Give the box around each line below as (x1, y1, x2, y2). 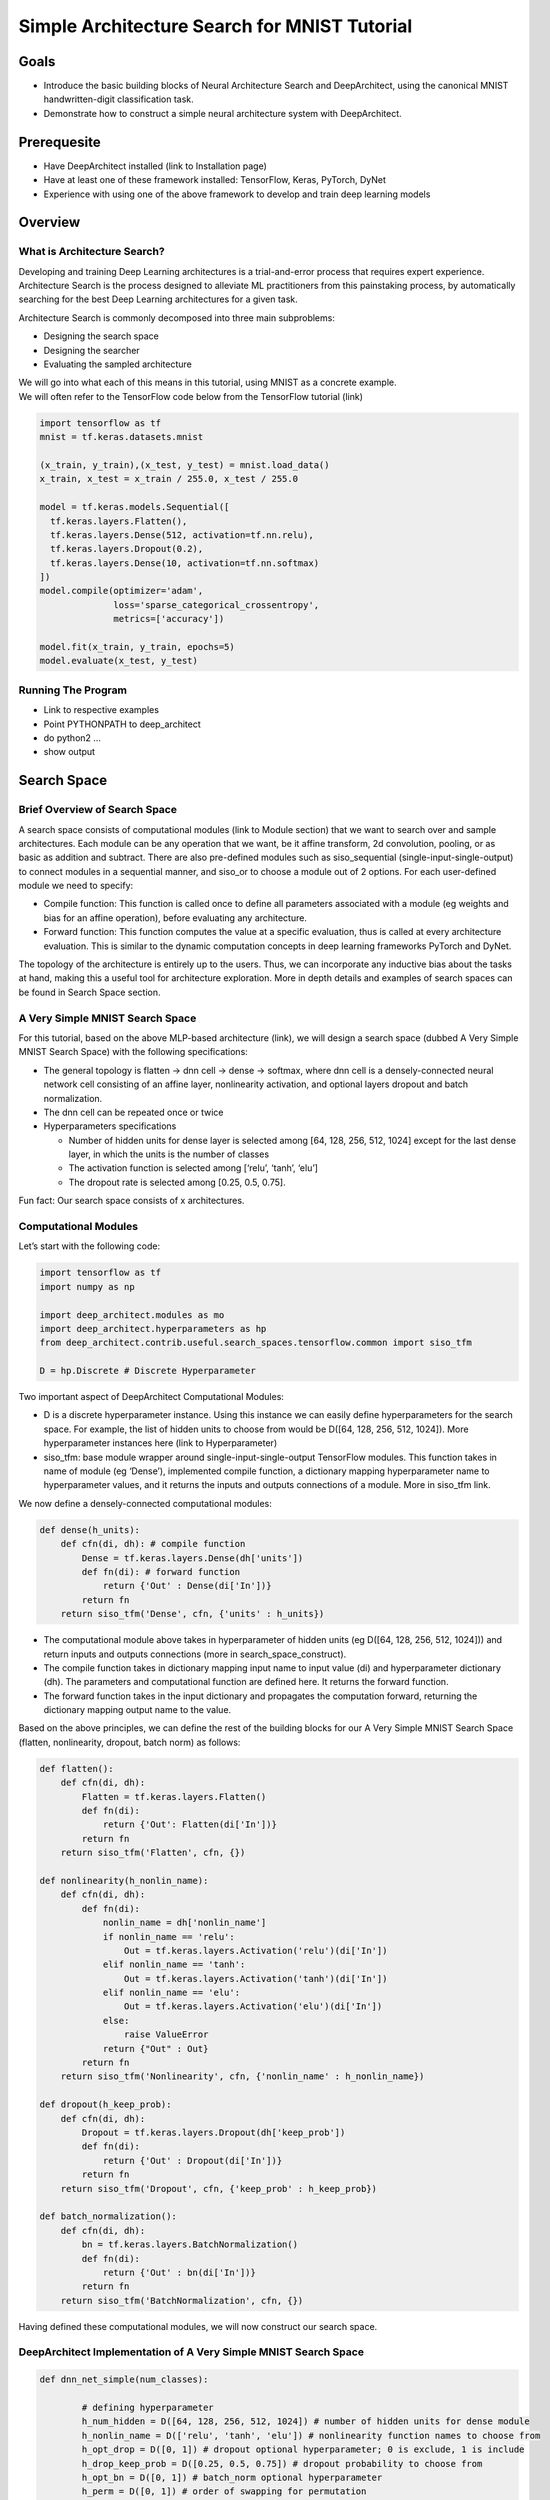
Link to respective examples (43, 704, 160, 716)
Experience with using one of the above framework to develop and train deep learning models (43, 188, 431, 200)
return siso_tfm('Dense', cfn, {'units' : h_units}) (60, 1608, 325, 1620)
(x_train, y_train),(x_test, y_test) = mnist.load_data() (39, 459, 330, 470)
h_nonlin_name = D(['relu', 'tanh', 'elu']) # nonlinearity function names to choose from (81, 2430, 541, 2441)
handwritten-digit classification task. (43, 93, 194, 105)
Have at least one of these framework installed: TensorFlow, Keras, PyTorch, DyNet (43, 174, 387, 186)
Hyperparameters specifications (43, 1120, 177, 1132)
